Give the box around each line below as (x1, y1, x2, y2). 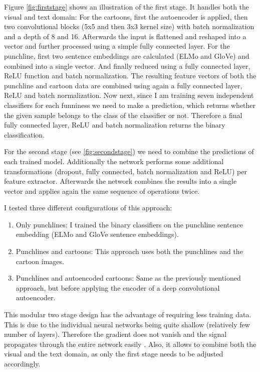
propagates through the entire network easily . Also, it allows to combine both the (4, 338, 256, 349)
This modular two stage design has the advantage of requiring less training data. (4, 309, 251, 320)
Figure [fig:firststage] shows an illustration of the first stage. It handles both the (4, 2, 249, 12)
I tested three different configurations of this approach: (4, 202, 172, 213)
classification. (4, 129, 45, 140)
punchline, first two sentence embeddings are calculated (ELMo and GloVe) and (4, 50, 249, 61)
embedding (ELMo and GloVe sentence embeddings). (16, 229, 179, 239)
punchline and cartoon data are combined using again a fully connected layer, (4, 80, 242, 90)
